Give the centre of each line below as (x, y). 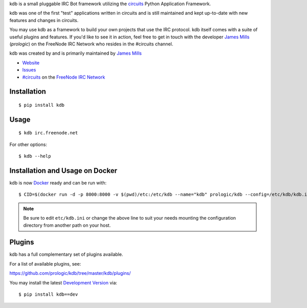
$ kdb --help (35, 156)
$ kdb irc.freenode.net (48, 133)
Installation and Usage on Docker (63, 170)
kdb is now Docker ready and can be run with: (58, 183)
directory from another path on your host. (67, 225)
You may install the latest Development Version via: (63, 282)
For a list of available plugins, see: (45, 264)
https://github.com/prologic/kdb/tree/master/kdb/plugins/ (70, 273)
